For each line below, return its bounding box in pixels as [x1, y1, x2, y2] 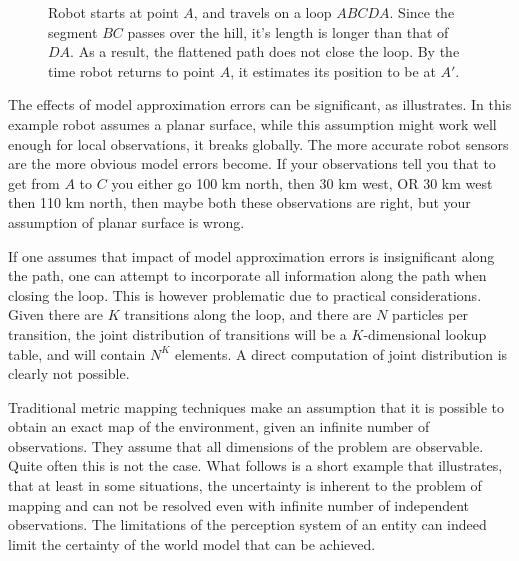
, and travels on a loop [193, 2, 332, 22]
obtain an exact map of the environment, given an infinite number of [8, 416, 430, 437]
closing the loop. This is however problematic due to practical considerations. [8, 284, 482, 305]
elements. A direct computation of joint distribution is [174, 343, 508, 364]
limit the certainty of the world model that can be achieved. [8, 533, 376, 554]
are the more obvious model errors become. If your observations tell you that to [8, 153, 496, 174]
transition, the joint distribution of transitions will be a [8, 323, 347, 344]
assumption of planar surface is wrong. [8, 211, 245, 232]
